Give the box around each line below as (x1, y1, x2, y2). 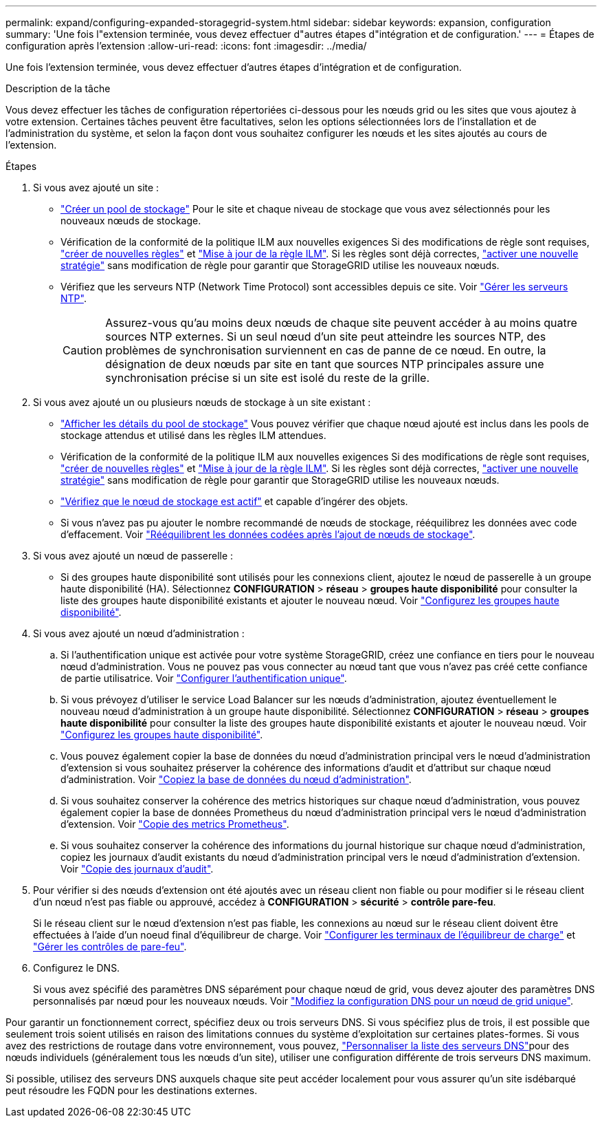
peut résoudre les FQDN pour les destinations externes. (5, 1084, 258, 1096)
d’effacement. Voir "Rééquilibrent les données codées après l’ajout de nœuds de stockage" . (60, 528, 476, 540)
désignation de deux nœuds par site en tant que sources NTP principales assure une (105, 357, 544, 371)
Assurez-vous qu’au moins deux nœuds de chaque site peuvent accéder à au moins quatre (105, 316, 577, 330)
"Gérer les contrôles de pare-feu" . (33, 941, 187, 952)
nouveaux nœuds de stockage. (60, 215, 201, 226)
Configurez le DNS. (33, 962, 120, 974)
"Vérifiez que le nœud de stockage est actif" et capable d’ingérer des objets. (60, 495, 408, 507)
